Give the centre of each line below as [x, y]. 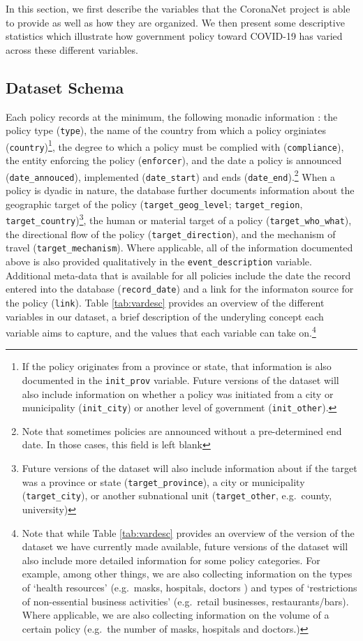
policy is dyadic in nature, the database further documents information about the [180, 190]
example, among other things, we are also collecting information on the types [187, 574]
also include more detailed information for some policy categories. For [171, 560]
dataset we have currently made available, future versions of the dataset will [185, 546]
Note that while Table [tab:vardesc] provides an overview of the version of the [188, 532]
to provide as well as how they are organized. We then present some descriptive [175, 22]
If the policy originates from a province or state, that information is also [177, 366]
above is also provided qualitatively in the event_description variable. [159, 261]
